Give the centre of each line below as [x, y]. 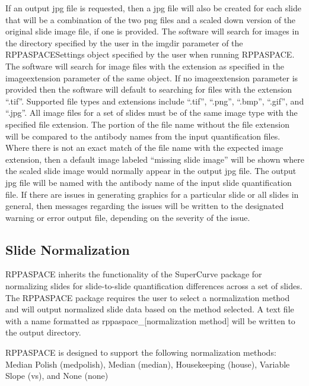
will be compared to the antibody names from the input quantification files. [143, 136]
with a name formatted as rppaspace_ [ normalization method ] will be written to [150, 320]
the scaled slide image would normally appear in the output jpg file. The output [151, 171]
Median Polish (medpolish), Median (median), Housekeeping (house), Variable [148, 364]
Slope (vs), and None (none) [57, 376]
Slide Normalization [68, 249]
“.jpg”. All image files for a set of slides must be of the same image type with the [152, 113]
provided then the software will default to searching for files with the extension [149, 89]
